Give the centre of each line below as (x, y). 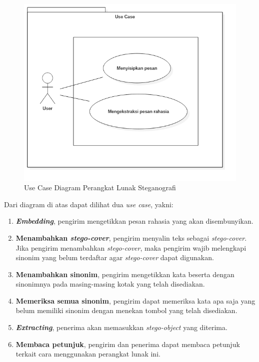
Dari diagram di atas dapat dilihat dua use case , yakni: (89, 204)
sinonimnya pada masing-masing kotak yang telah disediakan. (110, 284)
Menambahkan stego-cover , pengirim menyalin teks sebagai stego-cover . (131, 237)
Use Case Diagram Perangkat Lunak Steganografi (100, 187)
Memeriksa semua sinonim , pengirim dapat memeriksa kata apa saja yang (135, 300)
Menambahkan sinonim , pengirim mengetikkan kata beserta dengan (125, 274)
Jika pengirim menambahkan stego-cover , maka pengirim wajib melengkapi (131, 247)
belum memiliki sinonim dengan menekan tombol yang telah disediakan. (126, 310)
